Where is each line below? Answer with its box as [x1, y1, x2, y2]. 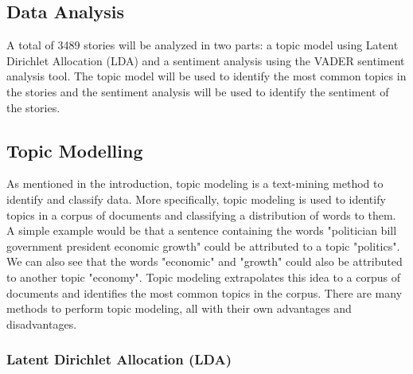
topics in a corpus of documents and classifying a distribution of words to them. [6, 206, 396, 223]
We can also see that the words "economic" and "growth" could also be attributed [6, 253, 403, 270]
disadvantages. [6, 315, 77, 332]
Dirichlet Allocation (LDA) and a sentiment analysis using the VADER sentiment [6, 52, 405, 68]
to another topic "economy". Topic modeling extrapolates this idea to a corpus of [6, 268, 400, 285]
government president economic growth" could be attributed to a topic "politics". [6, 237, 400, 254]
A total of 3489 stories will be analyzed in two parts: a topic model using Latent [6, 37, 399, 53]
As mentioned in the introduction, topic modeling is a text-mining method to [6, 175, 384, 192]
